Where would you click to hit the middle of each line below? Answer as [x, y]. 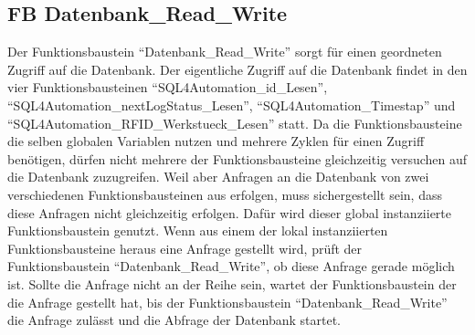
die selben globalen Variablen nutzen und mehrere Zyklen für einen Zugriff [216, 141]
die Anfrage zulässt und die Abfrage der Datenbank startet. [174, 320]
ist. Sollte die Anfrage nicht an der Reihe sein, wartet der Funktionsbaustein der [232, 283]
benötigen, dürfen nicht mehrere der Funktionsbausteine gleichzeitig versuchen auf [237, 158]
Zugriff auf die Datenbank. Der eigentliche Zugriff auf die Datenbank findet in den [237, 69]
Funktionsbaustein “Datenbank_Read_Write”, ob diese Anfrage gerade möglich [231, 266]
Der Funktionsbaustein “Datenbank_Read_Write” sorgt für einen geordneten [225, 52]
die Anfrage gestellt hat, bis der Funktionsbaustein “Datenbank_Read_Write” [227, 302]
